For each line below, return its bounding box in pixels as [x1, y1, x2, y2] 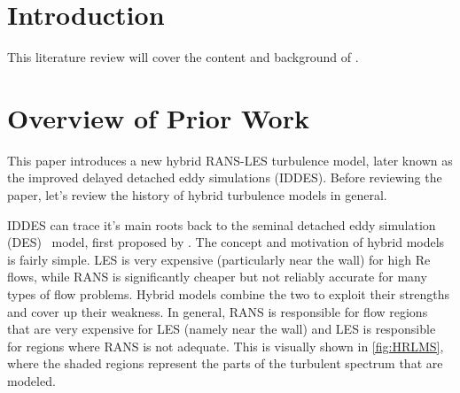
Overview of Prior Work [7, 99, 309, 135]
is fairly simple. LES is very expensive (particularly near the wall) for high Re [7, 250, 431, 268]
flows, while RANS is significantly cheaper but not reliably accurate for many [7, 267, 427, 286]
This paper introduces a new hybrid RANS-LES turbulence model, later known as [7, 150, 453, 169]
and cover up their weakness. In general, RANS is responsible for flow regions [7, 302, 428, 320]
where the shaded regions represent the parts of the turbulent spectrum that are [7, 354, 443, 373]
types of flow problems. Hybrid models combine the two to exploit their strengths [7, 285, 450, 303]
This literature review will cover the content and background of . [7, 48, 359, 66]
